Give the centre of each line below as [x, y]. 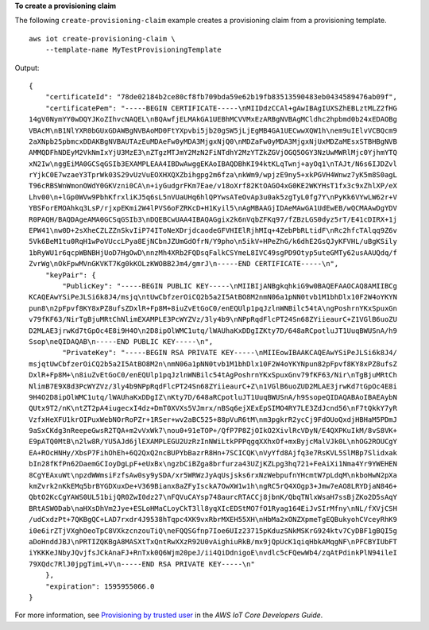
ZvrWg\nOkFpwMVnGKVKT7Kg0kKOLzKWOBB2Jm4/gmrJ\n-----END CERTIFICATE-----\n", [184, 264]
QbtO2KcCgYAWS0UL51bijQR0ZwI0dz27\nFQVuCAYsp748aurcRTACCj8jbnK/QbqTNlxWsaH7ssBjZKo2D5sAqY [213, 497]
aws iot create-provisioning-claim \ [102, 39]
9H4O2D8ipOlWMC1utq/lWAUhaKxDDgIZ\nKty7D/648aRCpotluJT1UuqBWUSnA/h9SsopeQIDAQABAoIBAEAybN [213, 397]
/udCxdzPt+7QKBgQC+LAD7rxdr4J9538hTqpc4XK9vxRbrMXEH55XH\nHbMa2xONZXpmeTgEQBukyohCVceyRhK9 [213, 520]
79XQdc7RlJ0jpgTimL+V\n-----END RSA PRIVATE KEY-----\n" [142, 564]
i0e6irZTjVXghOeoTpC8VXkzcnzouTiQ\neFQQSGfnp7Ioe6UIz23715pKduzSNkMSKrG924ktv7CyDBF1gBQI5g [213, 531]
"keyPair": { [70, 275]
